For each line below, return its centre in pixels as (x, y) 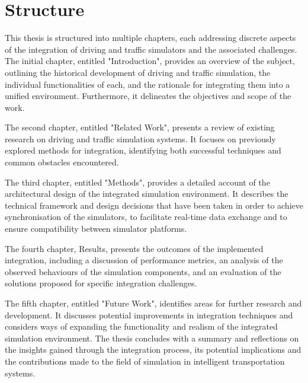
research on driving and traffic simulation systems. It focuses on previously (140, 138)
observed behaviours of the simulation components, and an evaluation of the (143, 271)
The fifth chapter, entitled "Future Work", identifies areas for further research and (153, 303)
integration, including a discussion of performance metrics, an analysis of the (144, 260)
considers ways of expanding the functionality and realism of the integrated (141, 326)
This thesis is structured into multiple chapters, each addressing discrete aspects (150, 38)
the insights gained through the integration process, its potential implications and (153, 350)
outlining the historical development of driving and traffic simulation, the (138, 72)
